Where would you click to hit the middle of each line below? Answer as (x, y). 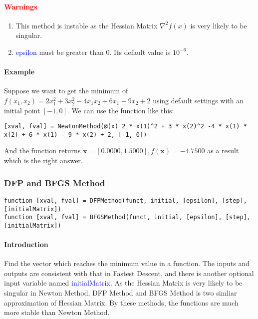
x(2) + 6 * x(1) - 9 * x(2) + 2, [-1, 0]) (76, 135)
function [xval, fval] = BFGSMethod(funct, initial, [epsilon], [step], (127, 217)
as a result (223, 151)
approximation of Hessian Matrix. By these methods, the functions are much (121, 302)
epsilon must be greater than (60, 52)
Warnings (21, 6)
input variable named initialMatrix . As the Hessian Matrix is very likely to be (123, 283)
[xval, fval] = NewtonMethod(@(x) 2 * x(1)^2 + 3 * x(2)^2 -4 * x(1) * (126, 127)
